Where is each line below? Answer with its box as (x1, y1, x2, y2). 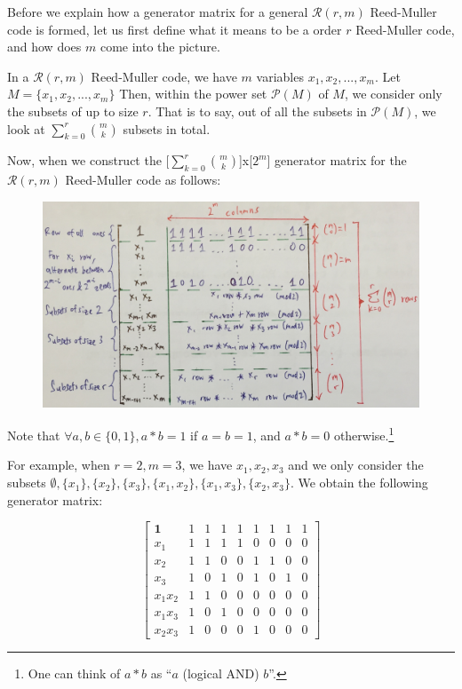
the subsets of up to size (7, 101, 139, 120)
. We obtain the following (290, 473, 428, 492)
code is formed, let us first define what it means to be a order (7, 20, 342, 38)
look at (7, 119, 45, 138)
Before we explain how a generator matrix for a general (7, 3, 308, 20)
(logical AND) (182, 664, 259, 683)
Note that (7, 425, 60, 444)
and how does (7, 37, 82, 56)
